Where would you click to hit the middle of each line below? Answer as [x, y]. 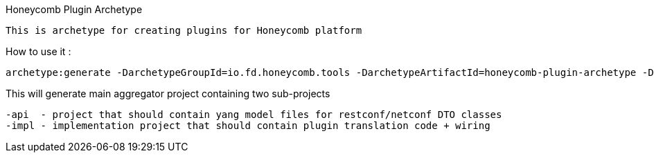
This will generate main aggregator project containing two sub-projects [168, 93]
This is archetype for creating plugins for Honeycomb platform [184, 30]
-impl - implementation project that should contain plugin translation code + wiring [248, 126]
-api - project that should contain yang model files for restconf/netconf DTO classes [254, 115]
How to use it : [38, 51]
